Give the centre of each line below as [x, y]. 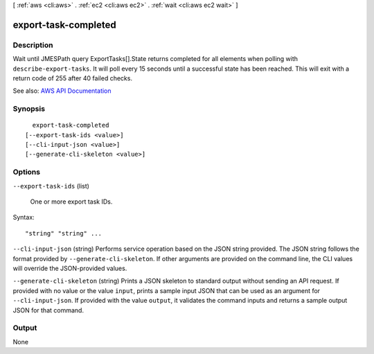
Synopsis [29, 109]
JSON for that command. [48, 310]
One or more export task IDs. [71, 202]
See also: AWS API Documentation [62, 91]
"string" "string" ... [64, 233]
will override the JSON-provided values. [70, 268]
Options [27, 172]
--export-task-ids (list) [51, 186]
